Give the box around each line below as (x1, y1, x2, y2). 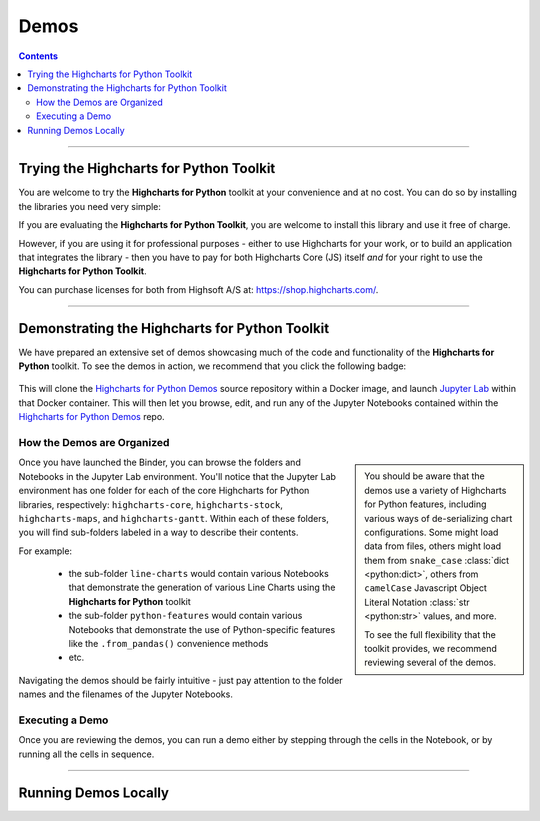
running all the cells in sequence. (18, 748, 155, 760)
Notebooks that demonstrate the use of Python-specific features (68, 623, 336, 635)
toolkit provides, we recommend (364, 643, 497, 655)
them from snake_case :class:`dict (364, 554, 510, 566)
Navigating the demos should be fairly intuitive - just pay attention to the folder (18, 674, 344, 686)
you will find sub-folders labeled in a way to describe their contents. (18, 526, 299, 539)
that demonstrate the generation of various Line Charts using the (68, 581, 336, 594)
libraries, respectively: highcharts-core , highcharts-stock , (18, 498, 284, 510)
